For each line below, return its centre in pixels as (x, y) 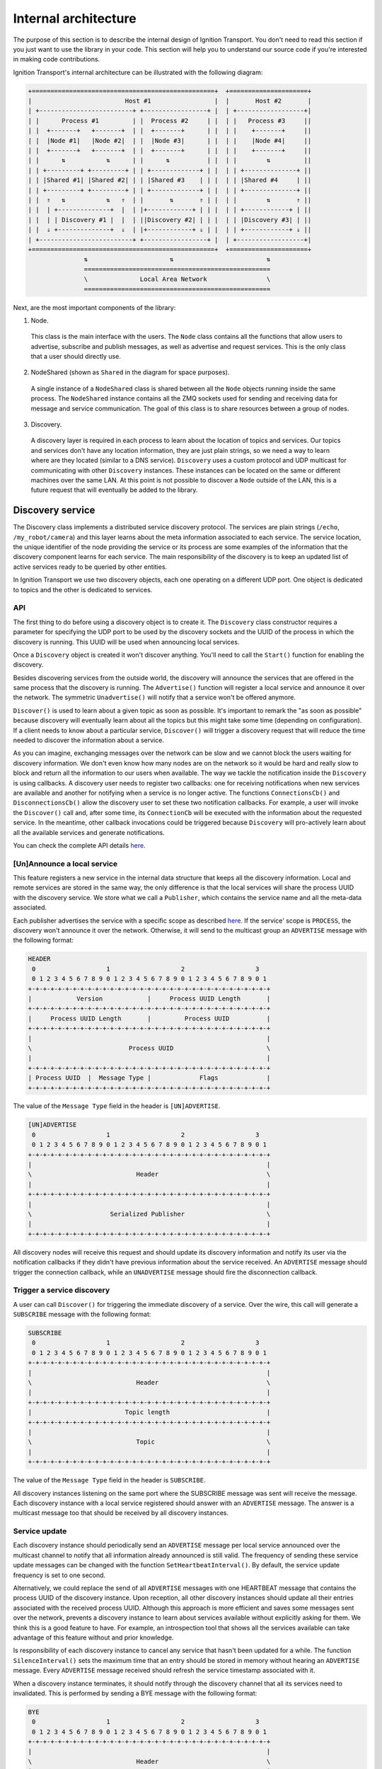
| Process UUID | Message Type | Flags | (149, 1078)
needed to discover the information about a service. (88, 740)
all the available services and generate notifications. (89, 832)
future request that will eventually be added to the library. (114, 490)
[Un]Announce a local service (65, 863)
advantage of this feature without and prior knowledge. (93, 1637)
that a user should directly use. (76, 357)
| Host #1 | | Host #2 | (170, 101)
